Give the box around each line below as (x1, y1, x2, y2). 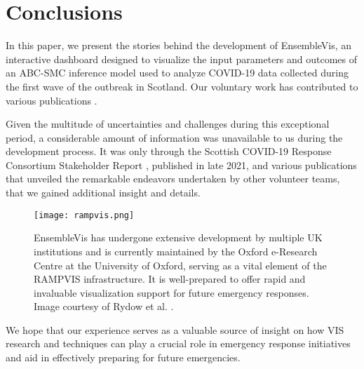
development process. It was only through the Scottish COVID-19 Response (6, 144, 332, 159)
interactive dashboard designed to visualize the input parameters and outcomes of (6, 51, 358, 66)
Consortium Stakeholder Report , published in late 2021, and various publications (6, 157, 357, 172)
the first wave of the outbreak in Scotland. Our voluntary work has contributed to (6, 79, 358, 93)
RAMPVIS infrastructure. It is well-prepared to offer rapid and (34, 271, 306, 286)
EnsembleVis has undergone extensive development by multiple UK (34, 230, 323, 245)
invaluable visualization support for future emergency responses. (34, 285, 309, 300)
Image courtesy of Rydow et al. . (34, 299, 174, 314)
